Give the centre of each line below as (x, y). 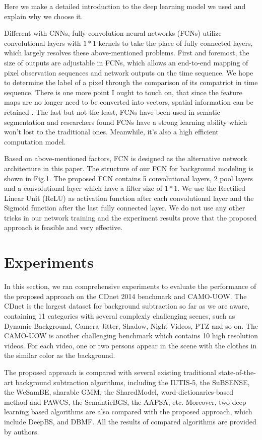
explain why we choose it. (44, 16)
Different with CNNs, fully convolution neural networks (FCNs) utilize (113, 33)
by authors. (22, 431)
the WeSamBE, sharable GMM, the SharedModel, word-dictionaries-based (119, 392)
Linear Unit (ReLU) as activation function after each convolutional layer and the (129, 198)
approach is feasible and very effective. (63, 227)
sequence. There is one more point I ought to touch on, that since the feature (123, 92)
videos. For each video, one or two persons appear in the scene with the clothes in (130, 345)
